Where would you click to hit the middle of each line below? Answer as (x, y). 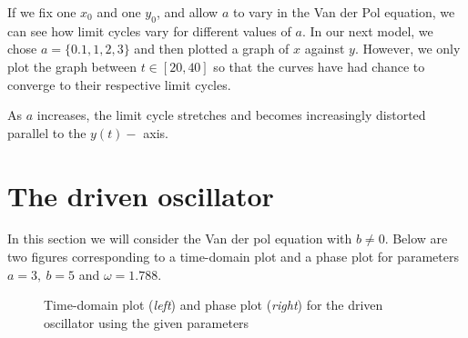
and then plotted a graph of (212, 49)
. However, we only (407, 49)
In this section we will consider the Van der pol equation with (180, 239)
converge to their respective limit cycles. (119, 84)
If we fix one (42, 12)
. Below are (416, 239)
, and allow (187, 12)
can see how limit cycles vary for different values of (149, 30)
